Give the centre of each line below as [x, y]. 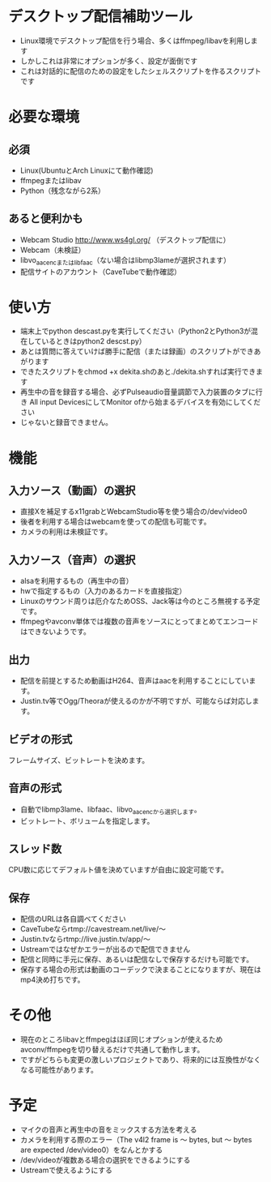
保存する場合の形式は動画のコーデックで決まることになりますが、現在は [140, 970]
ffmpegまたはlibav [51, 180]
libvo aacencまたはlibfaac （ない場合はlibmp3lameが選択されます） [125, 261]
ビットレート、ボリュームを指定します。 [87, 820]
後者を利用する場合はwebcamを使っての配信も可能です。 [115, 522]
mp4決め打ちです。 [52, 980]
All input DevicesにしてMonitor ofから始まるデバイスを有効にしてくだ [145, 402]
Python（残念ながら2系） [62, 191]
